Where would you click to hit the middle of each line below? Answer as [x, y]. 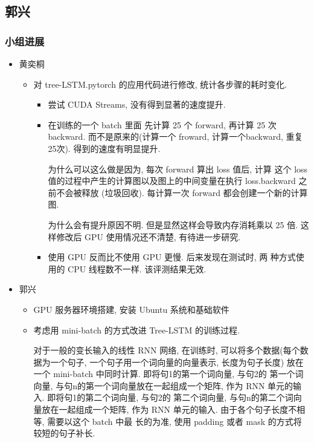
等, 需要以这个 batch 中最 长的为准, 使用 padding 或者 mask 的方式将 [168, 421]
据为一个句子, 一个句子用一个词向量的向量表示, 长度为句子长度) [159, 362]
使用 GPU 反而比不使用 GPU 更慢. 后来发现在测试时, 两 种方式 [172, 257]
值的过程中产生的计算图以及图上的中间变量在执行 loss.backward [172, 181]
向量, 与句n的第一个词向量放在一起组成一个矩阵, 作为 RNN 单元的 [163, 385]
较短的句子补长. [64, 433]
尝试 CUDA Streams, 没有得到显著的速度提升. [137, 104]
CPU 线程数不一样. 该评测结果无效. [137, 268]
